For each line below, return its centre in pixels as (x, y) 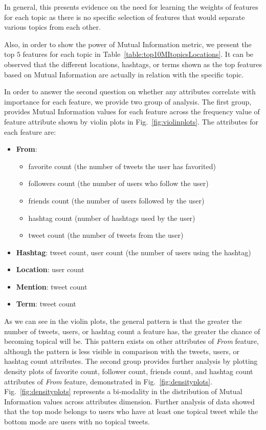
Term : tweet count (46, 304)
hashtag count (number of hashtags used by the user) (112, 218)
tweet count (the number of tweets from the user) (106, 235)
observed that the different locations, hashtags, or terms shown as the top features (133, 64)
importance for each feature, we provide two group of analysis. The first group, (128, 101)
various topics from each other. (52, 27)
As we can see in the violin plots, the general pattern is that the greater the (123, 321)
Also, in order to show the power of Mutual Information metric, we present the (128, 44)
